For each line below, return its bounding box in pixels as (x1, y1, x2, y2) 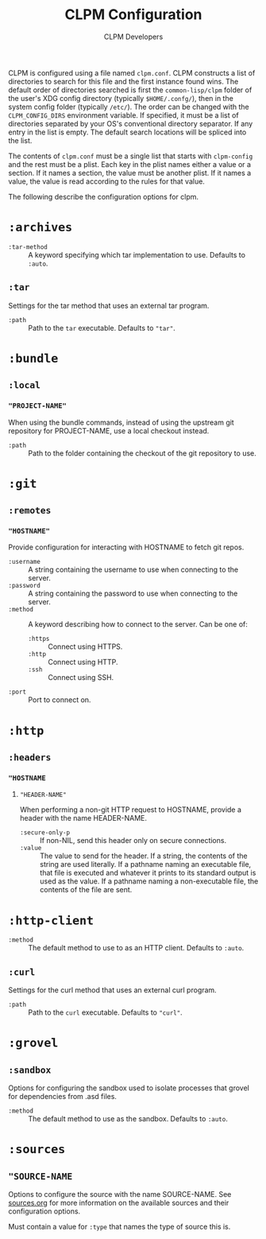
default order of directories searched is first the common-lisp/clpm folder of (8, 85, 253, 95)
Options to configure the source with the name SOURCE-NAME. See (8, 1190, 232, 1199)
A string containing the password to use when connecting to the (28, 588, 238, 598)
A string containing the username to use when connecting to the (28, 565, 239, 574)
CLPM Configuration (64, 6, 202, 24)
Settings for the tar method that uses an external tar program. (8, 301, 210, 310)
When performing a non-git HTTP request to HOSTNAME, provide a (19, 805, 242, 814)
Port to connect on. (28, 695, 91, 705)
